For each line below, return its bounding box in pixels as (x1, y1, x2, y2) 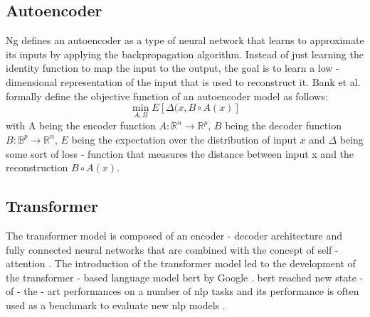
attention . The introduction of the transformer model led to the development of (6, 256, 356, 271)
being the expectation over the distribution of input (71, 131, 297, 146)
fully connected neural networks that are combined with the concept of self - (6, 242, 339, 257)
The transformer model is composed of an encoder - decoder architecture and (6, 227, 342, 242)
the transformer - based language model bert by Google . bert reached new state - (6, 269, 364, 284)
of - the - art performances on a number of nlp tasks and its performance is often (6, 284, 359, 299)
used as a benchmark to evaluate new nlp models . (6, 297, 226, 312)
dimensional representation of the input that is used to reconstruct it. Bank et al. (6, 74, 361, 89)
